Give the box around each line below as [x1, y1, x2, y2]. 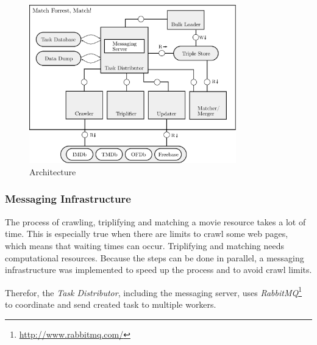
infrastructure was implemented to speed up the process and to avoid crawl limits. [5, 263, 312, 276]
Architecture [29, 165, 76, 178]
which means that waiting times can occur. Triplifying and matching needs [5, 239, 285, 252]
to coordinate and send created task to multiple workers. [5, 297, 216, 310]
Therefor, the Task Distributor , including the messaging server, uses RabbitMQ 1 [5, 284, 302, 299]
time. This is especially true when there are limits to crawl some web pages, [5, 227, 288, 240]
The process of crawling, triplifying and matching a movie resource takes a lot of [5, 215, 306, 228]
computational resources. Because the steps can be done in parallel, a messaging [5, 251, 304, 264]
